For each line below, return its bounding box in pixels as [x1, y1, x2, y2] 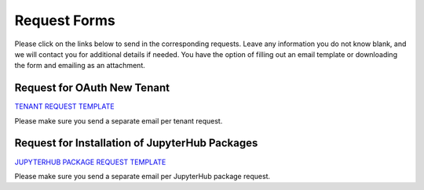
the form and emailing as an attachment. [14, 61, 145, 70]
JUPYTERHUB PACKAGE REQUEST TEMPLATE [14, 157, 166, 167]
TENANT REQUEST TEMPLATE [14, 102, 115, 111]
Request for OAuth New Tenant [14, 81, 170, 95]
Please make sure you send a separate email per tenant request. [14, 116, 223, 125]
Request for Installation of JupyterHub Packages [14, 137, 258, 150]
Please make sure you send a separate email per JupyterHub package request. [14, 171, 271, 181]
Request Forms [14, 12, 115, 29]
